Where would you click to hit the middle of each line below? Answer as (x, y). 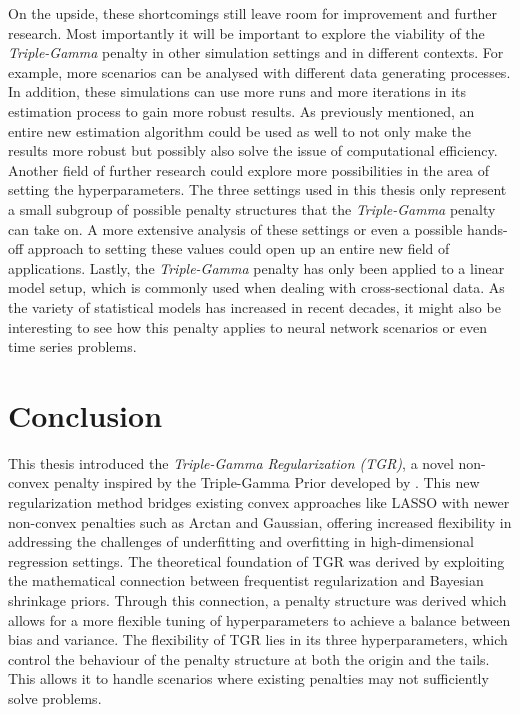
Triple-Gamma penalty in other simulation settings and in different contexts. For (256, 52)
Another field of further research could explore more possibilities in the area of (248, 169)
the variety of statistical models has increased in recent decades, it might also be (254, 306)
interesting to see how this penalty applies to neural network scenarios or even (247, 326)
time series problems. (72, 346)
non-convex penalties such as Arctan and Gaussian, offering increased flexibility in (260, 521)
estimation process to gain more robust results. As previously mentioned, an (241, 110)
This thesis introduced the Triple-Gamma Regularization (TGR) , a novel (231, 462)
